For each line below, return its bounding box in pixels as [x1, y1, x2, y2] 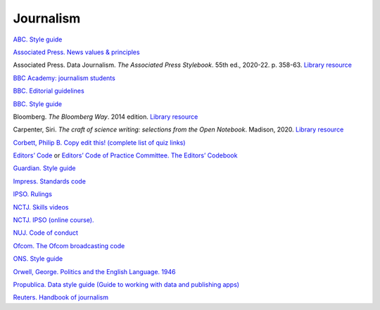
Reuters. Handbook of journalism [13, 293, 109, 302]
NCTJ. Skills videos [13, 202, 69, 211]
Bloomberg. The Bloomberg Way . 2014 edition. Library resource [13, 112, 198, 121]
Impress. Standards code [13, 176, 86, 186]
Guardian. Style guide [13, 164, 76, 172]
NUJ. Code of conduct [13, 228, 79, 237]
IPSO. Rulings [13, 190, 53, 198]
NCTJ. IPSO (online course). [13, 216, 94, 224]
